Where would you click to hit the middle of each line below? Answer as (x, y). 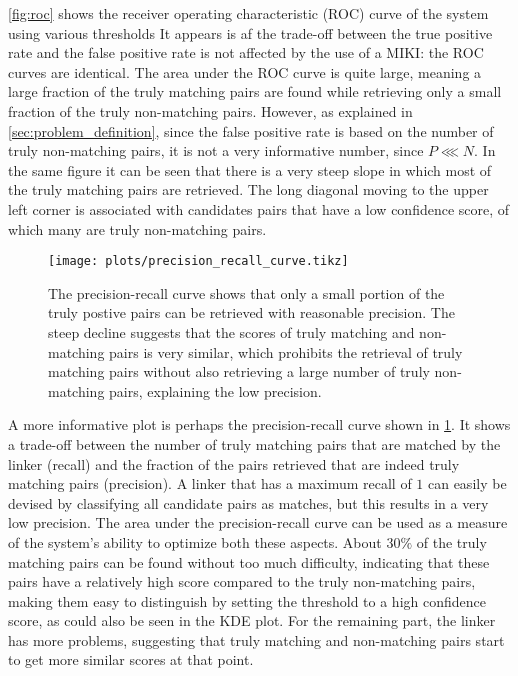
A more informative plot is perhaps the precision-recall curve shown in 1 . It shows (259, 424)
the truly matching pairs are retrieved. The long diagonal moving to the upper (248, 189)
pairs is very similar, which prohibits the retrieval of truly (286, 351)
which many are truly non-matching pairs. (137, 228)
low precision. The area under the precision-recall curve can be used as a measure (258, 522)
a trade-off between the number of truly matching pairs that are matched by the (254, 443)
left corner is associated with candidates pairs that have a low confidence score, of (259, 208)
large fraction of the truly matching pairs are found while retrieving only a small (255, 91)
